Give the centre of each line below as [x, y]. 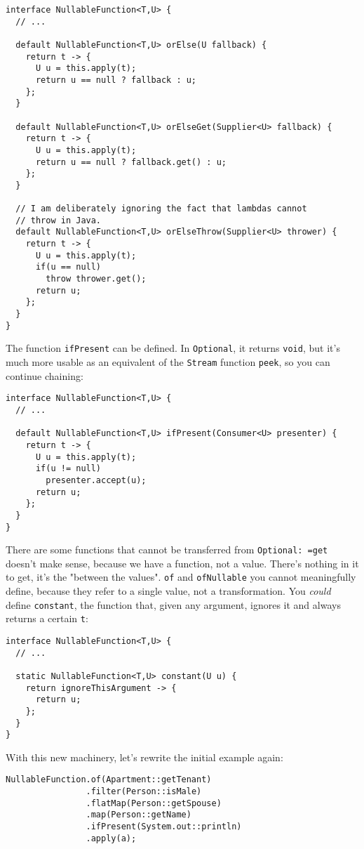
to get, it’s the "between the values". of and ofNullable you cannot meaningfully [181, 577]
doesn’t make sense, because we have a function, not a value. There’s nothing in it [182, 563]
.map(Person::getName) [139, 815]
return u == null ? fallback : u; [116, 80]
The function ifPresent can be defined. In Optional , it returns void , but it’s [173, 348]
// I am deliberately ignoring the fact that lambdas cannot [161, 209]
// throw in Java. [59, 220]
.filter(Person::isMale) [144, 792]
